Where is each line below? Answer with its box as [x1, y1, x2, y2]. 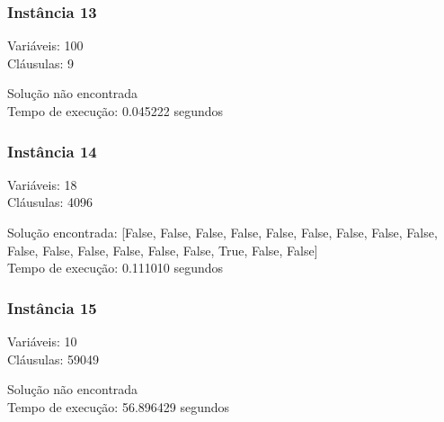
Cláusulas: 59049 [7, 349, 100, 368]
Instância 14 [7, 139, 97, 162]
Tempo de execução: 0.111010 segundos [7, 258, 224, 277]
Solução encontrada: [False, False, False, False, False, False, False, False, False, [7, 223, 438, 241]
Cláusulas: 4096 [7, 193, 93, 211]
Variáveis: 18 [7, 175, 77, 193]
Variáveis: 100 [7, 36, 84, 55]
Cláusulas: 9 [7, 53, 75, 72]
